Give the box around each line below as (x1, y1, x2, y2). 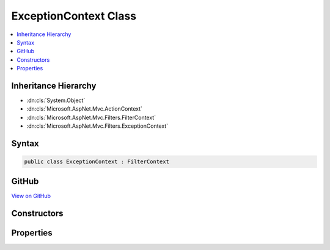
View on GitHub (11, 192, 51, 199)
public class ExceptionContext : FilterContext (24, 158, 169, 165)
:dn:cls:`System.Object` (26, 97, 86, 104)
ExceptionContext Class (11, 9, 137, 23)
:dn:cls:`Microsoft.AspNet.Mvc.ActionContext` (26, 105, 143, 112)
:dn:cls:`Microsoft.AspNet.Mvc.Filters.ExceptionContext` (26, 122, 168, 130)
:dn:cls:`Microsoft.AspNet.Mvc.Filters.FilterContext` (26, 114, 156, 121)
